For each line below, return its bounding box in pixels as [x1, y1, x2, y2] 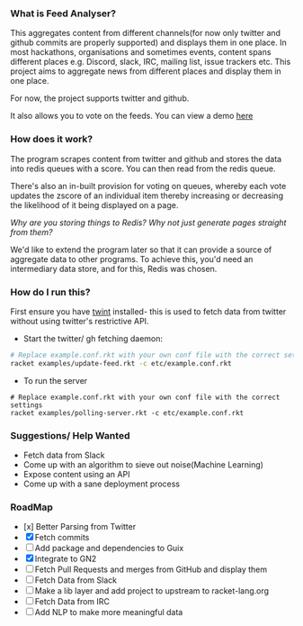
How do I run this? [10, 286, 91, 298]
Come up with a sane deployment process [22, 478, 181, 489]
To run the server [22, 375, 88, 386]
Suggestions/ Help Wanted [10, 429, 130, 441]
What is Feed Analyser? [10, 7, 116, 20]
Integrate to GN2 [34, 553, 97, 565]
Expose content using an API [22, 468, 130, 479]
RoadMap [10, 501, 53, 513]
